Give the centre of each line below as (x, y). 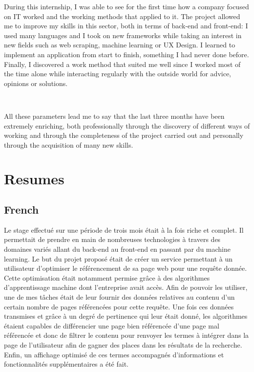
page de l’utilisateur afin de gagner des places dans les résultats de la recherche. (123, 345)
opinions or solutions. (36, 83)
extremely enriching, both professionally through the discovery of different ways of (127, 125)
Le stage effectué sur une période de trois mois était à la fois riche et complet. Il (124, 230)
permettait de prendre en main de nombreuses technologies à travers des (112, 239)
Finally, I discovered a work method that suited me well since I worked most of (122, 64)
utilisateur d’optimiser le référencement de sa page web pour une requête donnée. (126, 268)
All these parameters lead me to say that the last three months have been (114, 116)
